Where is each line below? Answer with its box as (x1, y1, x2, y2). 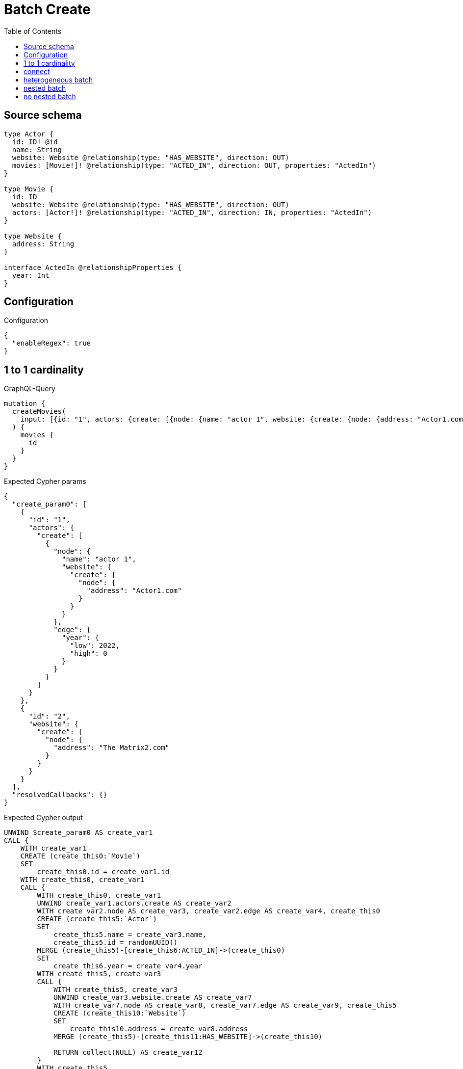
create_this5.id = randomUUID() (53, 938, 178, 947)
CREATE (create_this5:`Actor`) (37, 915, 157, 923)
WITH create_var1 (20, 844, 87, 853)
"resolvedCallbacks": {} (12, 791, 107, 799)
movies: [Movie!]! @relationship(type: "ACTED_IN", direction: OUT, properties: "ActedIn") (12, 161, 376, 169)
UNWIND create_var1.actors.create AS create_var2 (37, 899, 231, 908)
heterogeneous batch (24, 75, 93, 84)
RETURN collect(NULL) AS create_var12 (53, 1048, 203, 1057)
